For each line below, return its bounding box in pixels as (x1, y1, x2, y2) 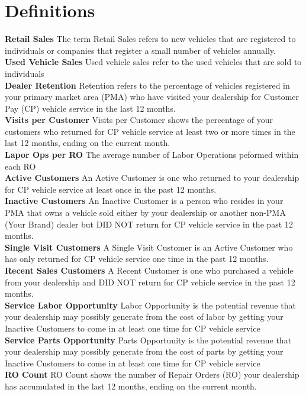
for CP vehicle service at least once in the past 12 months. (5, 183, 217, 195)
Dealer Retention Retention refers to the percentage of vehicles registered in (5, 79, 290, 91)
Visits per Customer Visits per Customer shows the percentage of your (5, 113, 273, 126)
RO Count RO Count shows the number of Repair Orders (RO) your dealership (5, 368, 299, 381)
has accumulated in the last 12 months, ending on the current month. (5, 379, 257, 392)
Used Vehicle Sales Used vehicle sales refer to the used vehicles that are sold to (5, 56, 302, 68)
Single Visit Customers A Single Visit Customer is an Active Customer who (5, 241, 293, 253)
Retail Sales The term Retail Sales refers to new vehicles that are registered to (5, 33, 296, 45)
